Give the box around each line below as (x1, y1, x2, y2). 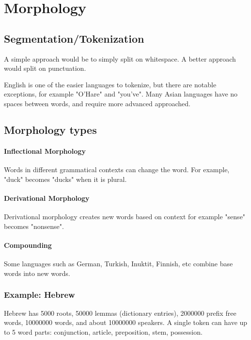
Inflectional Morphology (4, 146, 86, 156)
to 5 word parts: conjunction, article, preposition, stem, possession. (4, 326, 203, 337)
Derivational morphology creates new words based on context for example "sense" (4, 211, 246, 222)
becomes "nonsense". (4, 221, 64, 231)
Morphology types (4, 122, 97, 137)
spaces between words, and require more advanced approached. (4, 98, 191, 108)
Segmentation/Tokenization (4, 31, 144, 46)
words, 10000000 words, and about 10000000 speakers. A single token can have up (4, 317, 248, 327)
